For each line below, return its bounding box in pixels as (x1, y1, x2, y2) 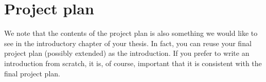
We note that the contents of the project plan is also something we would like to (4, 28, 258, 38)
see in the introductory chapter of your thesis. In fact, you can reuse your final (4, 37, 252, 48)
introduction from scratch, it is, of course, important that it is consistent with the (4, 57, 262, 68)
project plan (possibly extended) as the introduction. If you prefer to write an (4, 48, 250, 58)
